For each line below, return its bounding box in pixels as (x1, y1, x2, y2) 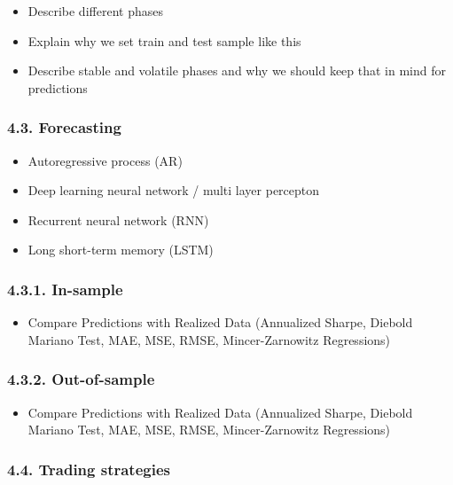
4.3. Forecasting (7, 116, 121, 138)
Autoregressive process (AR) (27, 151, 183, 169)
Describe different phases (27, 2, 163, 20)
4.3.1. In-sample (7, 278, 123, 300)
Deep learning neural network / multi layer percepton (27, 181, 320, 199)
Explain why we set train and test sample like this (27, 31, 301, 50)
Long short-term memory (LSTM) (27, 240, 214, 259)
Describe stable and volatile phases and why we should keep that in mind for (27, 61, 447, 80)
